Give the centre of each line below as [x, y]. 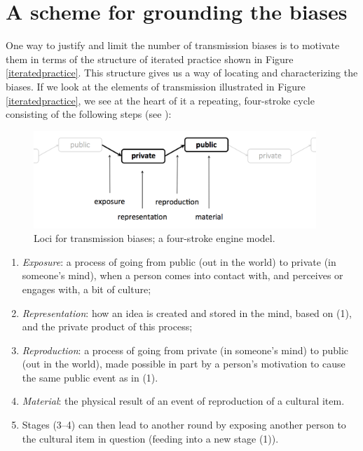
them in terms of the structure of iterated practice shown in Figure [150, 59]
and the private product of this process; [107, 327]
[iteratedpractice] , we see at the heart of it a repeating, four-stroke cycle [160, 100]
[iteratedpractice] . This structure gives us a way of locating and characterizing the [182, 73]
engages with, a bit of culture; [87, 289]
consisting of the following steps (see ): [89, 114]
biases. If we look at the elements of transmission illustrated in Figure [156, 86]
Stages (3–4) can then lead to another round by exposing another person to [184, 425]
